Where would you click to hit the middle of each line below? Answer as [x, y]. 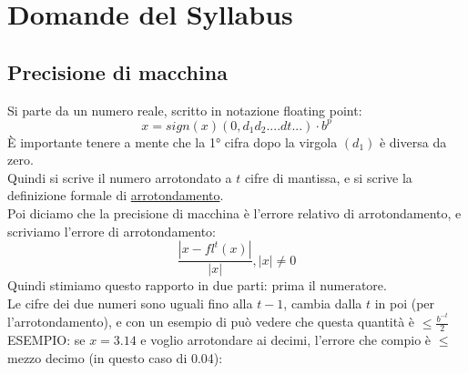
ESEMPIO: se [46, 340]
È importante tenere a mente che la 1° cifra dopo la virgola [173, 142]
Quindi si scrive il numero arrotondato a [120, 177]
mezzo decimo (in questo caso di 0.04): [115, 357]
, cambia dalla [323, 303]
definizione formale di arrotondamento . [116, 195]
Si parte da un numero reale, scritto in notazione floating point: [185, 110]
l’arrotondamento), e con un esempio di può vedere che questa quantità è [211, 322]
